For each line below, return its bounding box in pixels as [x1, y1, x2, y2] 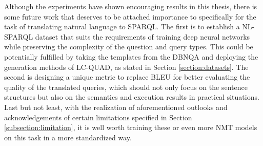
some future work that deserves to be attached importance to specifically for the [4, 11, 256, 22]
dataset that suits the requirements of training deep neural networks [35, 31, 250, 42]
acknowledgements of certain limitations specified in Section [4, 112, 192, 122]
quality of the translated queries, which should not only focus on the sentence [4, 81, 248, 92]
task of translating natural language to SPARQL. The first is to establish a [4, 21, 240, 32]
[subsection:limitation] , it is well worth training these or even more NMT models [4, 122, 257, 133]
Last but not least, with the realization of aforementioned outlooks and [4, 101, 228, 112]
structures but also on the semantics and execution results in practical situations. [4, 92, 259, 102]
